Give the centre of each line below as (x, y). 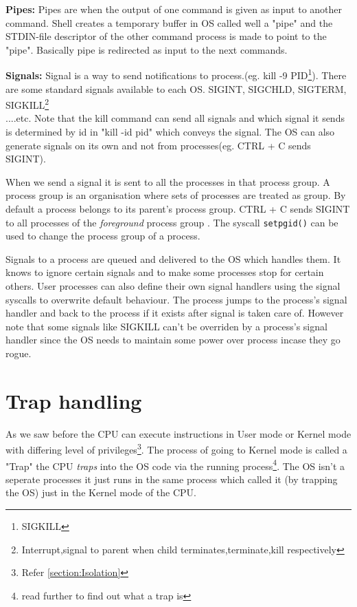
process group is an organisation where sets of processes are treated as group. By (176, 195)
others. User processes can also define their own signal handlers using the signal (173, 286)
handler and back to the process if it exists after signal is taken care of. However (175, 313)
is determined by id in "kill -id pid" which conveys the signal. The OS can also (170, 132)
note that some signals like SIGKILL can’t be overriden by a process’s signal (166, 326)
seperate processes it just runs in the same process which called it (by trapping (172, 479)
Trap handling (74, 400)
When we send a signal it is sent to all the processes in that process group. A (168, 181)
